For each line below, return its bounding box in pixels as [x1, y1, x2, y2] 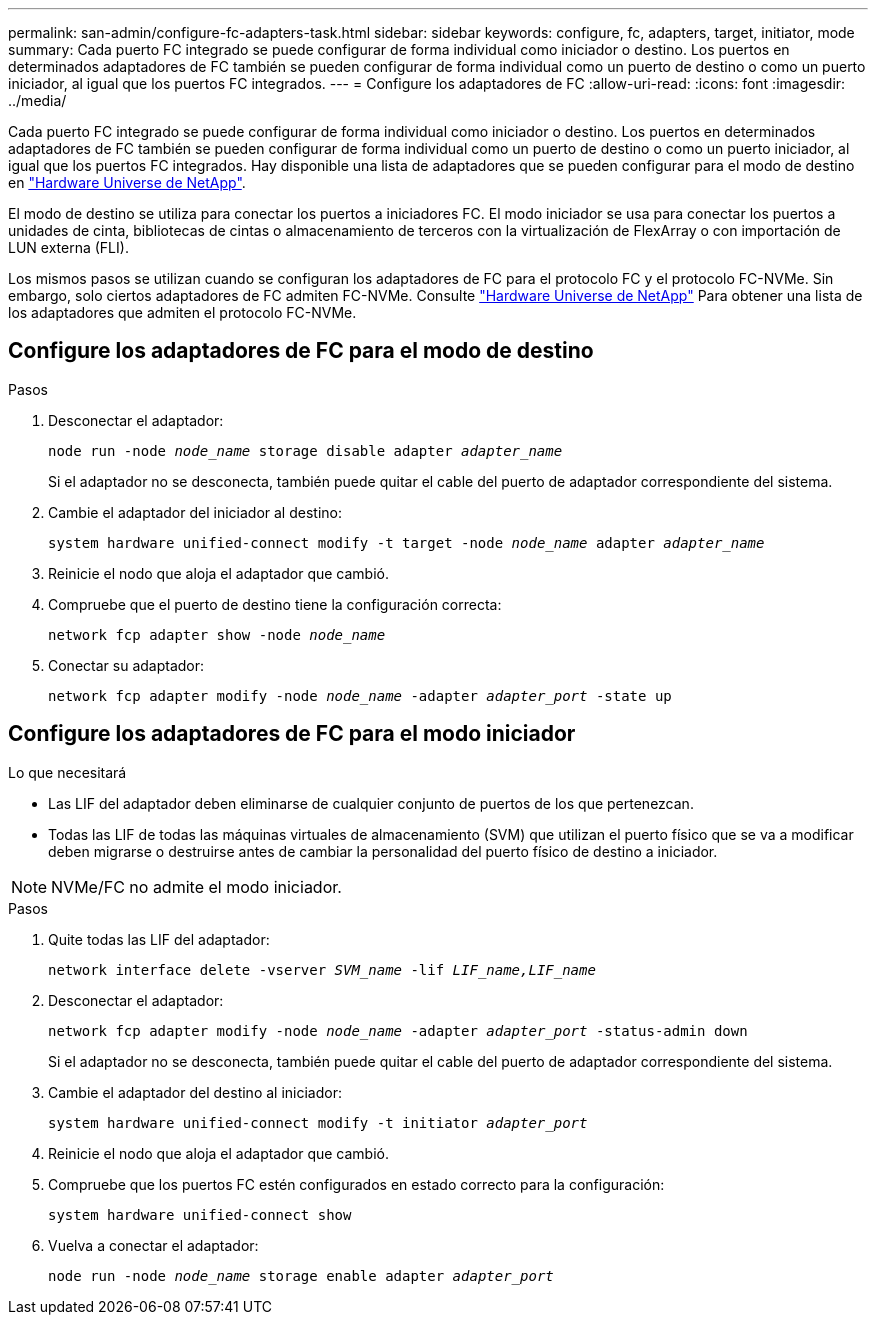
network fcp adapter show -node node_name [48, 626, 386, 643]
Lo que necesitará [8, 763, 127, 781]
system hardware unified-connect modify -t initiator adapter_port [48, 1114, 588, 1131]
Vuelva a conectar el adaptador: [48, 1236, 259, 1254]
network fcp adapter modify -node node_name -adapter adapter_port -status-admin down [48, 1022, 748, 1039]
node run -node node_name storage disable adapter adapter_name [48, 442, 563, 459]
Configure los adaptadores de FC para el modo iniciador [8, 721, 576, 747]
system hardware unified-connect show [48, 1206, 352, 1223]
